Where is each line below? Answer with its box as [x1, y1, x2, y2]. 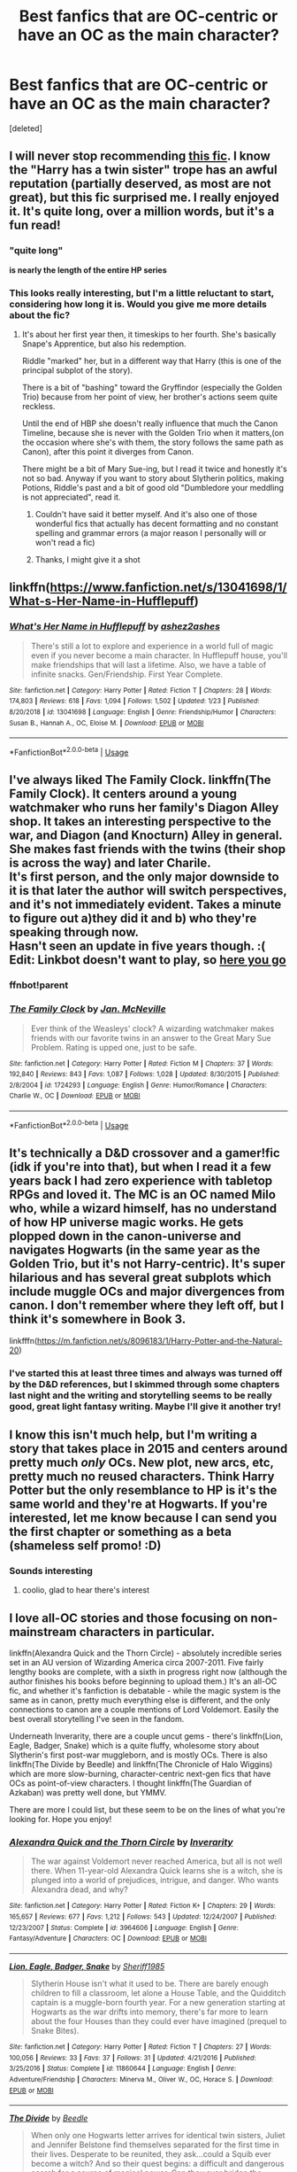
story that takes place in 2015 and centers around [9, 1441, 288, 1456]
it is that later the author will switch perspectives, [9, 883, 287, 898]
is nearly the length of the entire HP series [9, 264, 168, 275]
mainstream [9, 1624, 77, 1640]
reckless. [21, 400, 56, 411]
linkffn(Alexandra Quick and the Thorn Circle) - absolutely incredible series [9, 1648, 283, 1658]
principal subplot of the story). [21, 365, 133, 376]
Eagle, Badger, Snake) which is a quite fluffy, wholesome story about [9, 1741, 260, 1751]
